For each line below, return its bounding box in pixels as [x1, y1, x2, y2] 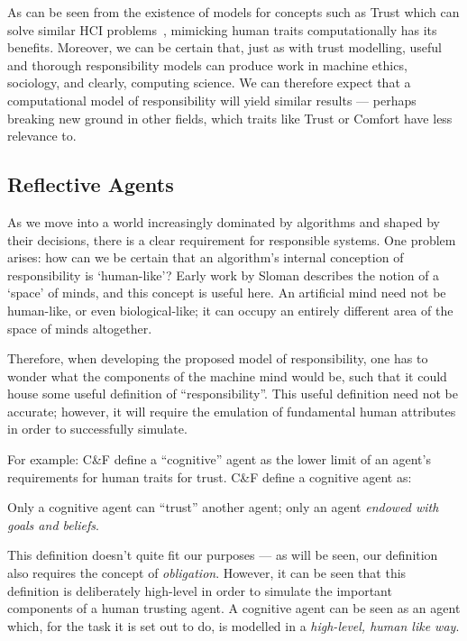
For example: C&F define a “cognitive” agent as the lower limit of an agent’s [7, 450, 431, 469]
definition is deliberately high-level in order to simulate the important [7, 581, 392, 600]
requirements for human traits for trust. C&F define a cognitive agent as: [7, 467, 412, 486]
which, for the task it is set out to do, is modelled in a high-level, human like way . [7, 616, 460, 635]
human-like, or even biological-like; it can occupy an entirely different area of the [7, 300, 453, 319]
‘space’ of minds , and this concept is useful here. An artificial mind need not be [7, 283, 446, 302]
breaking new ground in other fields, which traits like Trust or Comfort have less [7, 108, 453, 127]
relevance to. [7, 126, 77, 145]
